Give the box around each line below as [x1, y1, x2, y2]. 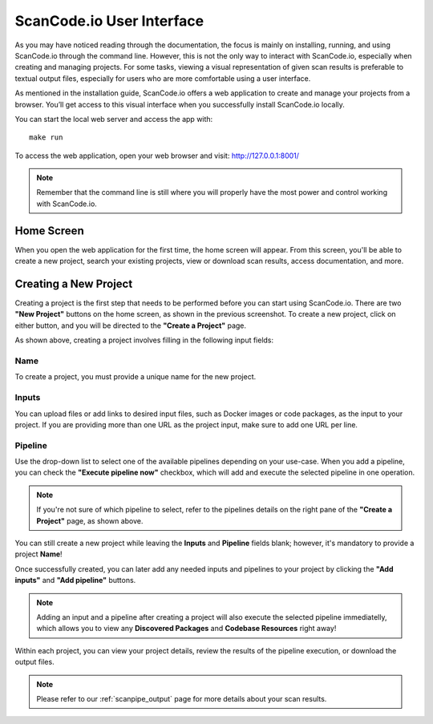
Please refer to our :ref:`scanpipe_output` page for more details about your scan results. [36, 694, 327, 703]
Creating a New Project [14, 277, 133, 290]
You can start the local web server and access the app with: [14, 114, 213, 123]
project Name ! [14, 549, 63, 559]
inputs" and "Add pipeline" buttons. [14, 576, 136, 585]
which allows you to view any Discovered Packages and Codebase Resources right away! [36, 624, 337, 633]
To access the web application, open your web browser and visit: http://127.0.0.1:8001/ [14, 151, 300, 160]
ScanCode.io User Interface [14, 12, 204, 30]
